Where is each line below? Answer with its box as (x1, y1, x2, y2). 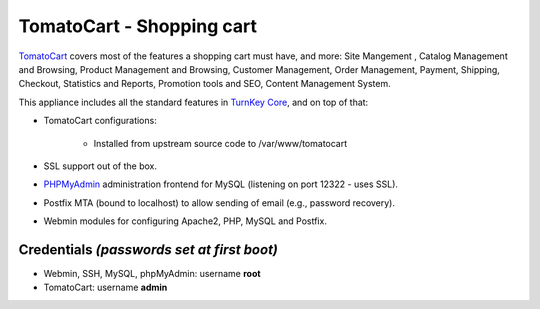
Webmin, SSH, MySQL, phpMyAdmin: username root (43, 267, 261, 279)
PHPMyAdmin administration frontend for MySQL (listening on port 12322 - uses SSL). (43, 178, 399, 190)
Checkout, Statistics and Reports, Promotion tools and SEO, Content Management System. (18, 78, 391, 90)
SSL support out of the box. (43, 160, 158, 172)
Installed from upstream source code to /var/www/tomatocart (93, 137, 348, 149)
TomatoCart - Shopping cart (18, 15, 257, 37)
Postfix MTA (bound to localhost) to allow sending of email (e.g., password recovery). (43, 196, 395, 209)
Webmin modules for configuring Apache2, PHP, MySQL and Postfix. (43, 215, 327, 227)
